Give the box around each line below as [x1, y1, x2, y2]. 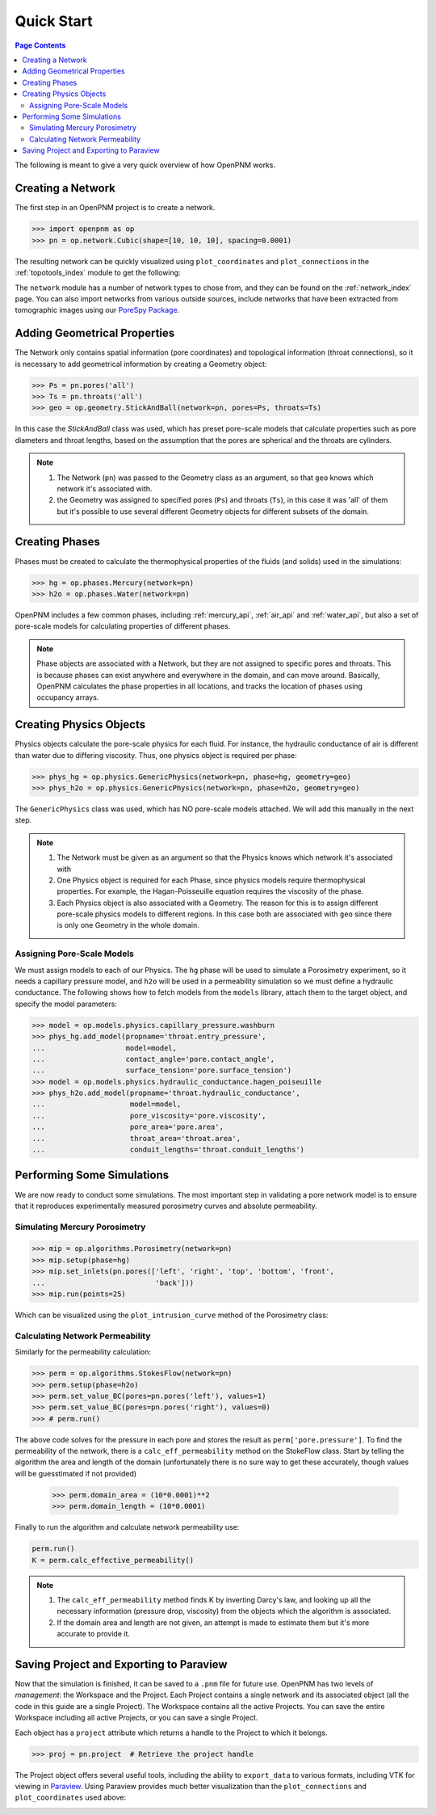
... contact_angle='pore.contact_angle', [31, 1055, 275, 1063]
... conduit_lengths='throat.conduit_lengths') [31, 1145, 305, 1155]
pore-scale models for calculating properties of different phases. [15, 621, 231, 631]
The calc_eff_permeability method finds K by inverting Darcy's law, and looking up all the [57, 1594, 371, 1604]
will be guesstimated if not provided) [15, 1468, 137, 1478]
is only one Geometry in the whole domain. [57, 920, 199, 930]
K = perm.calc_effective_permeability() [31, 1556, 194, 1564]
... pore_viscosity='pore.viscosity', [31, 1111, 266, 1120]
